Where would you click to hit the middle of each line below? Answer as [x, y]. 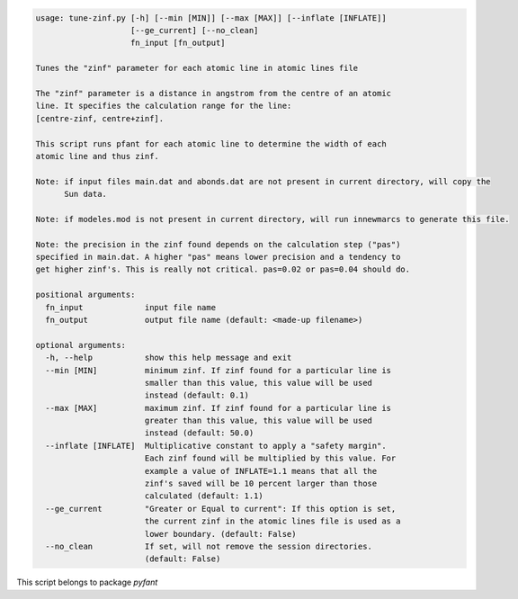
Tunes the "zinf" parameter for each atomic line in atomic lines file [197, 68]
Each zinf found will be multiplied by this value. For [270, 458]
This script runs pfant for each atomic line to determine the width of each [211, 143]
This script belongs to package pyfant [87, 582]
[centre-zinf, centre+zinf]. [100, 118]
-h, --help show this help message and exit [169, 358]
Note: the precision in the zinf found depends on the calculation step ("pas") [218, 244]
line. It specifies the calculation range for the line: [164, 106]
